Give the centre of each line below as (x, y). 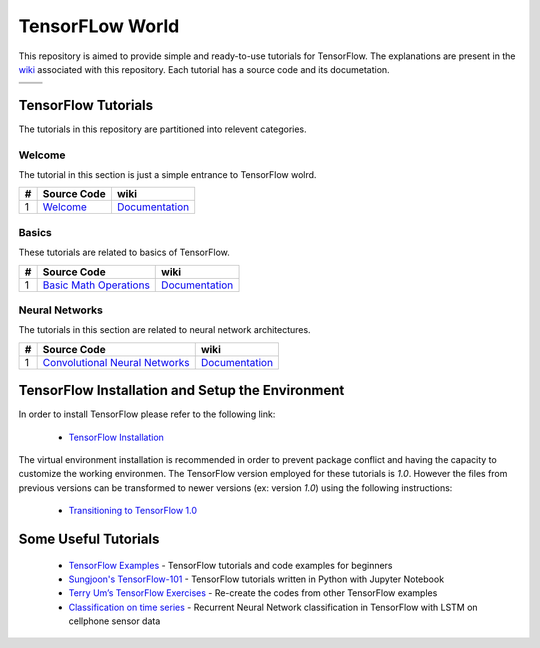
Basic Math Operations (96, 285)
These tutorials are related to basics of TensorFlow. (124, 252)
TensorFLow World (99, 26)
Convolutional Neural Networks (116, 362)
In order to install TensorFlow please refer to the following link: (147, 414)
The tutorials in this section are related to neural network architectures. (164, 330)
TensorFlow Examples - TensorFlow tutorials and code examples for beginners (231, 565)
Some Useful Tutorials (89, 538)
